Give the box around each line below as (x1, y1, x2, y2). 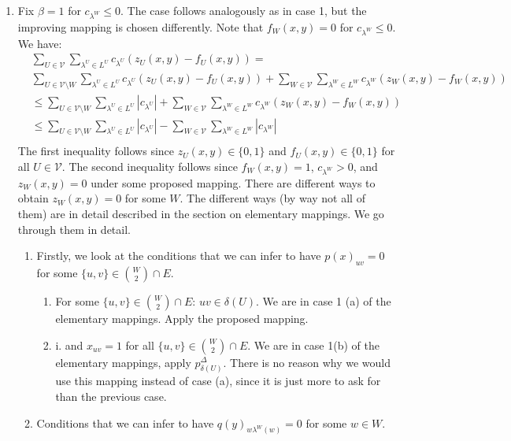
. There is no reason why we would (223, 354, 391, 370)
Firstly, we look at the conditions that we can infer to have (36, 247, 321, 264)
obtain (17, 190, 49, 206)
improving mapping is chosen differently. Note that (17, 18, 264, 35)
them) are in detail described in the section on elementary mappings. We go (17, 205, 384, 221)
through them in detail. (17, 220, 131, 237)
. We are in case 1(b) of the (247, 336, 380, 353)
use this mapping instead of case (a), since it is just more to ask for (55, 372, 381, 389)
